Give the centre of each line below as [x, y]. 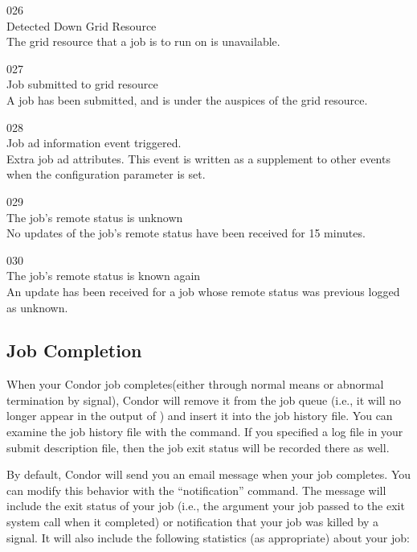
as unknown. [37, 307]
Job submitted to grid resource [82, 84]
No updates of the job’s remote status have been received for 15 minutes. [186, 233]
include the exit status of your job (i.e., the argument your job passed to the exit [206, 506]
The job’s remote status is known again [104, 276]
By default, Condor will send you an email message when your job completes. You [209, 474]
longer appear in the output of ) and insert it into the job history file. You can [200, 416]
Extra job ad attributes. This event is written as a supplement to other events [198, 158]
